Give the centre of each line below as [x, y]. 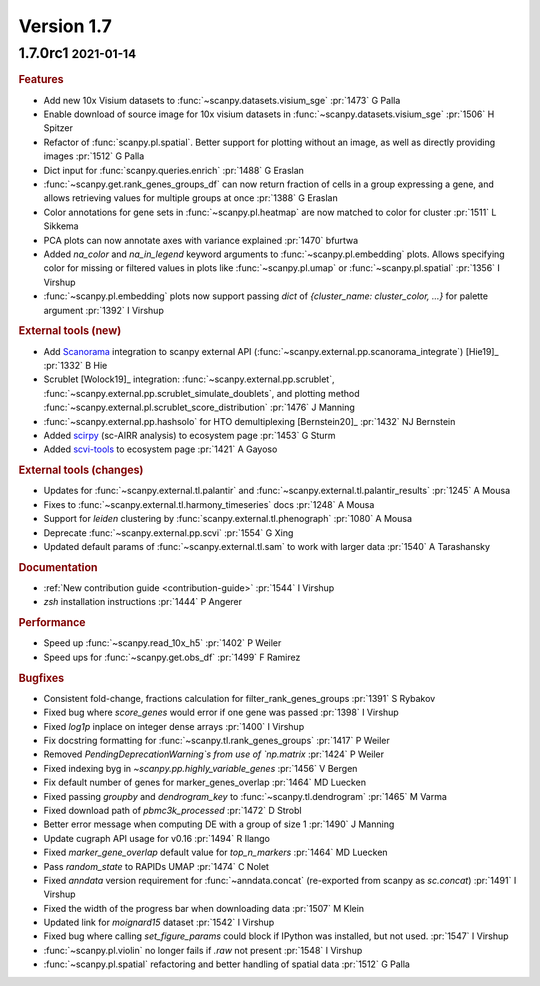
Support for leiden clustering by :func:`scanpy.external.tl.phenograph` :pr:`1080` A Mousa [228, 519]
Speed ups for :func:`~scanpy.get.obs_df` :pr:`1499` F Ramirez [172, 657]
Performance [52, 623]
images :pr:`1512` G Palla [94, 156]
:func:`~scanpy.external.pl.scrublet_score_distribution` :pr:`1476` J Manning [199, 407]
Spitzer [58, 128]
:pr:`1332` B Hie [75, 365]
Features [41, 80]
